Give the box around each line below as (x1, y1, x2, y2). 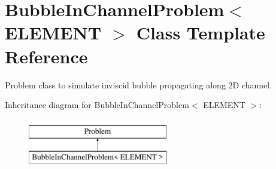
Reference (5, 44, 88, 68)
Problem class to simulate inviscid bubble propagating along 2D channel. (5, 78, 272, 91)
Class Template (136, 20, 265, 45)
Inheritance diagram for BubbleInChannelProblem (5, 99, 189, 111)
